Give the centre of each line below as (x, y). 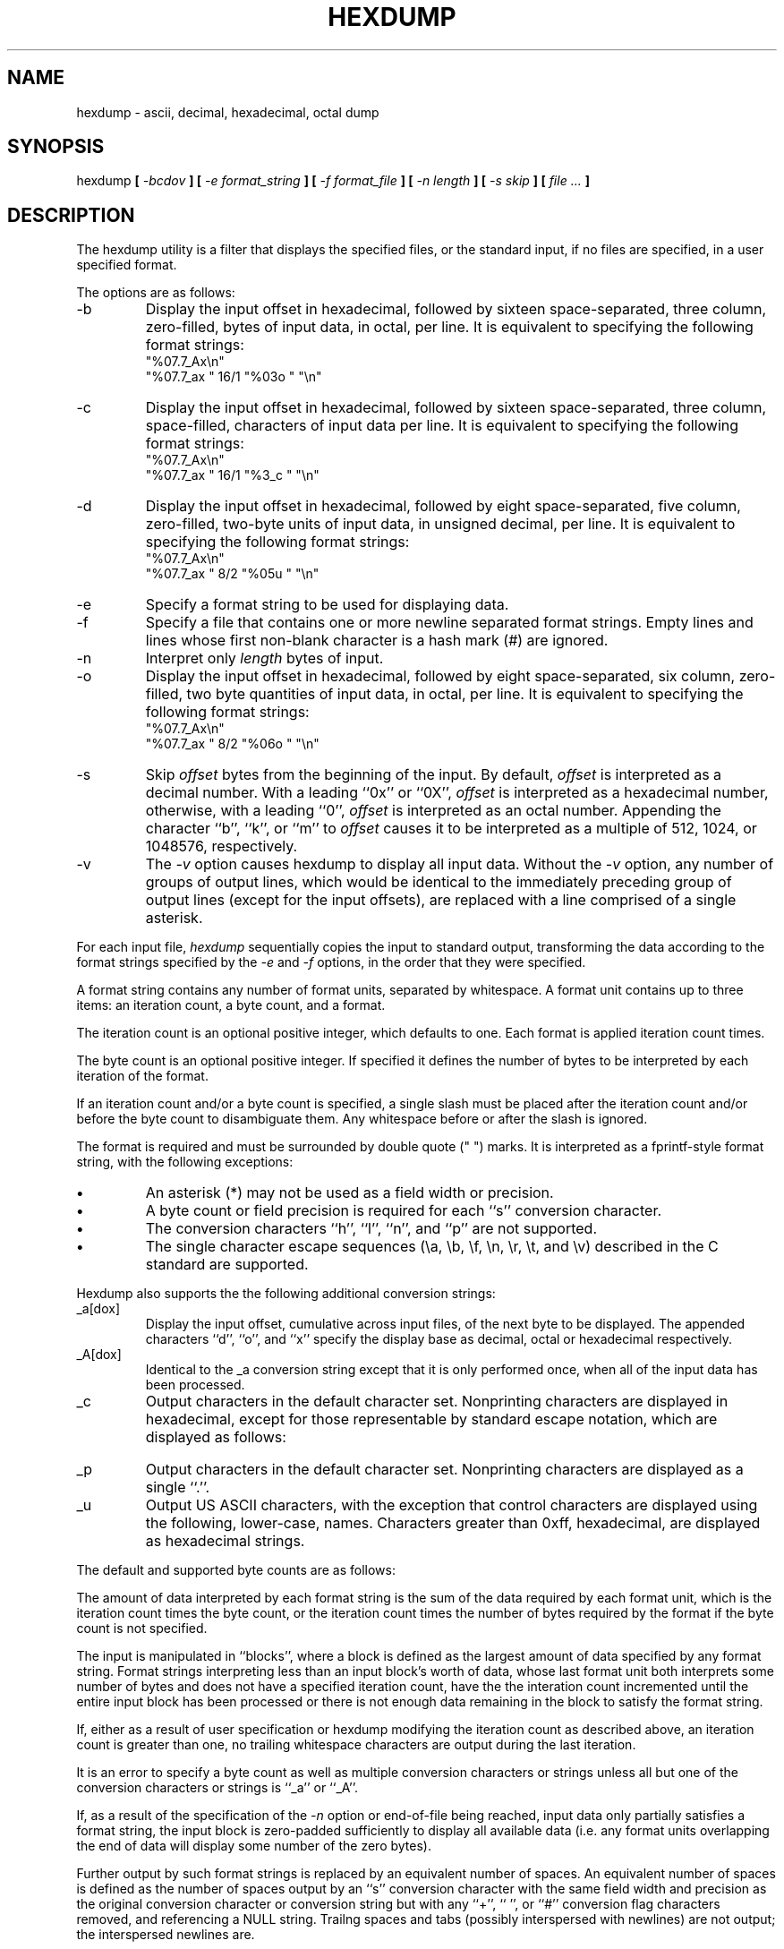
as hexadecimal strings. (225, 1541)
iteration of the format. (142, 1076)
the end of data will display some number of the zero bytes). (254, 1846)
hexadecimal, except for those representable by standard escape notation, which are (431, 1419)
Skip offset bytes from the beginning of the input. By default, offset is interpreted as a (434, 775)
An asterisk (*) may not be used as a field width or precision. (349, 1193)
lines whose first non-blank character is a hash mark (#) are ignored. (377, 641)
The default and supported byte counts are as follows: (236, 1570)
